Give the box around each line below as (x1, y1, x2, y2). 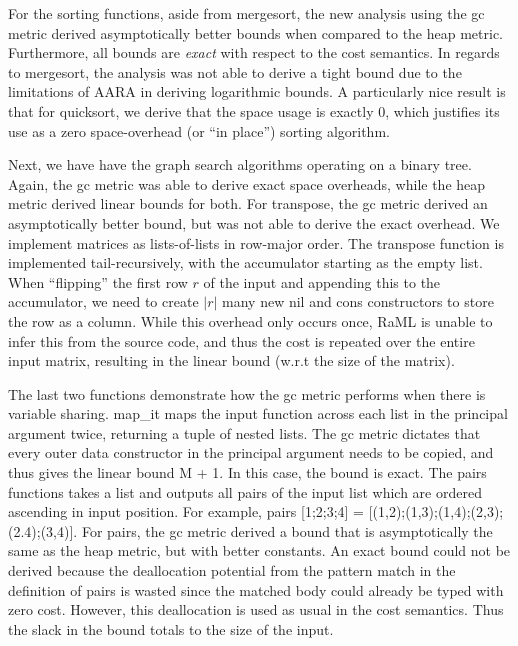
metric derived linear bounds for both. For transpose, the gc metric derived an (8, 193, 488, 214)
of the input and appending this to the (203, 271, 441, 292)
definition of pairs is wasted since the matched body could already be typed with (8, 579, 504, 600)
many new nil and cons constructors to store (222, 291, 494, 312)
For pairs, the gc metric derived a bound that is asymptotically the (81, 520, 493, 541)
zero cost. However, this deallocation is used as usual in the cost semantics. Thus (8, 599, 504, 620)
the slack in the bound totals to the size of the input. (8, 618, 334, 639)
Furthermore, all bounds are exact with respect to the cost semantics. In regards (8, 42, 500, 63)
